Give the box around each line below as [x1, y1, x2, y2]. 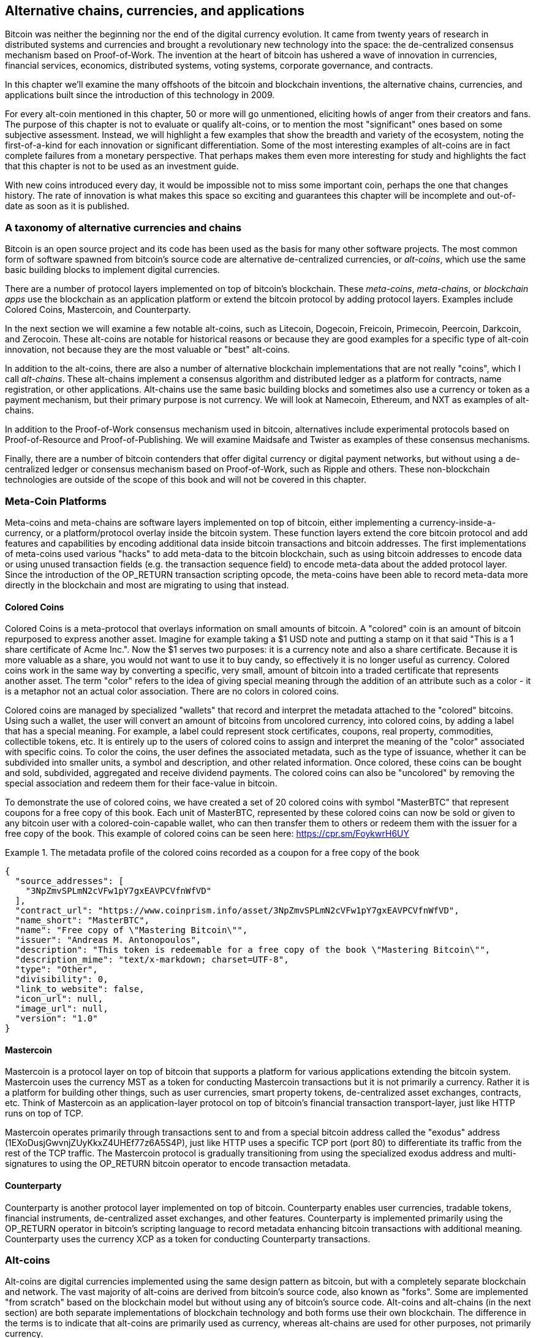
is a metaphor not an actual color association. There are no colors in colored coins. [5, 686, 339, 697]
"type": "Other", [15, 964, 98, 975]
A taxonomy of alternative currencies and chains [5, 221, 242, 234]
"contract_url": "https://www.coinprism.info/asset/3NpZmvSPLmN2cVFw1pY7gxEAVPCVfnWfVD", [15, 905, 459, 916]
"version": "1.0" [15, 1013, 98, 1024]
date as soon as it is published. [5, 201, 130, 212]
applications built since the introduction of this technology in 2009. [5, 90, 275, 101]
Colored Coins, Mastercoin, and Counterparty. [5, 304, 191, 315]
